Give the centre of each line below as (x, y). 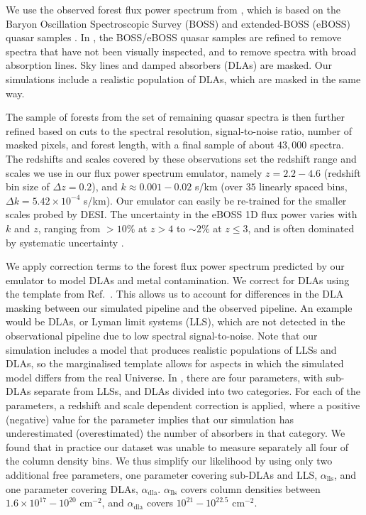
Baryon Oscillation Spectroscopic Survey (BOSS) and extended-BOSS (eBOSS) (178, 23)
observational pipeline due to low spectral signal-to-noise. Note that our (162, 336)
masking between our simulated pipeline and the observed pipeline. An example (179, 307)
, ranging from (69, 228)
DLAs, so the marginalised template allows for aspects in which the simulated (175, 363)
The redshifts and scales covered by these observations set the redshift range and (181, 158)
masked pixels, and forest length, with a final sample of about (140, 145)
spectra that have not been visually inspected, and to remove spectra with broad (181, 51)
